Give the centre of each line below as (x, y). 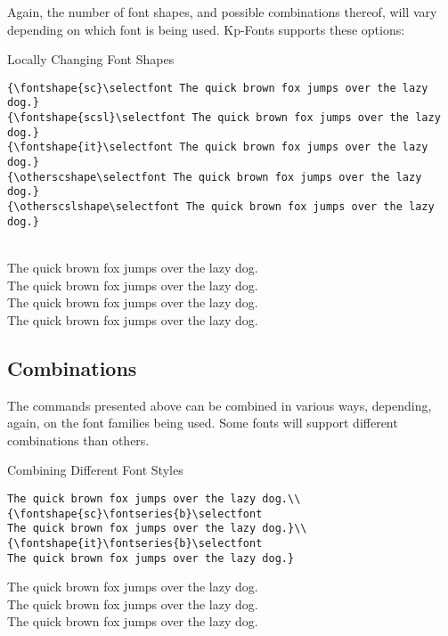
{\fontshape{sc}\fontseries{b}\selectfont (135, 514)
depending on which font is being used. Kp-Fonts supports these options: (206, 29)
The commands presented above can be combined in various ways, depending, (220, 405)
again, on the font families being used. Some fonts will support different (203, 423)
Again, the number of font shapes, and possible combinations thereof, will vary (222, 12)
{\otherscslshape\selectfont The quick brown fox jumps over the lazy (221, 207)
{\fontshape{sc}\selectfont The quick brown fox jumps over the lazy (218, 88)
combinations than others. (78, 440)
